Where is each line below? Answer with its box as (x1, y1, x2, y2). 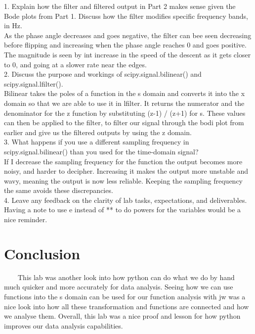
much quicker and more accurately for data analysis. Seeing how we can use (4, 282, 233, 292)
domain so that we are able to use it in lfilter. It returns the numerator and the (4, 97, 245, 108)
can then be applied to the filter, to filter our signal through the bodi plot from (4, 117, 244, 128)
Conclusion (4, 243, 81, 263)
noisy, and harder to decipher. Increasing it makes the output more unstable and (4, 166, 249, 176)
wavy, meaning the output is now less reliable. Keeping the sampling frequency (4, 175, 243, 186)
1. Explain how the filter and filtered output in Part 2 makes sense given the (4, 1, 236, 11)
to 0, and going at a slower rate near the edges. (4, 59, 147, 69)
